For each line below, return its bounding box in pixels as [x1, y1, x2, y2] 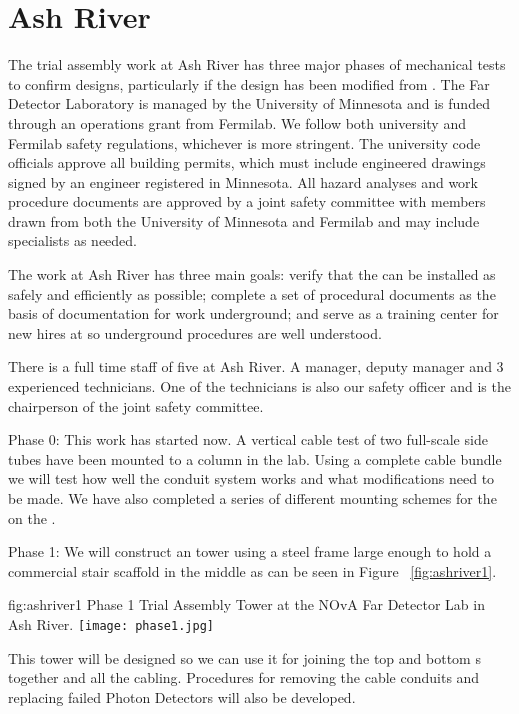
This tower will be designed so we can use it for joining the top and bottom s [8, 647, 481, 668]
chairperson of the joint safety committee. [8, 395, 264, 416]
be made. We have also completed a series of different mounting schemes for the [8, 488, 497, 508]
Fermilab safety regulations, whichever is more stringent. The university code [8, 132, 481, 153]
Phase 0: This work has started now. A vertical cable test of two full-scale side [8, 429, 488, 450]
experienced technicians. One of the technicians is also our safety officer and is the [8, 376, 511, 397]
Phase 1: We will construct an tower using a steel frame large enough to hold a [8, 541, 492, 562]
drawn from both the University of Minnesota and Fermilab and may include [8, 210, 480, 231]
